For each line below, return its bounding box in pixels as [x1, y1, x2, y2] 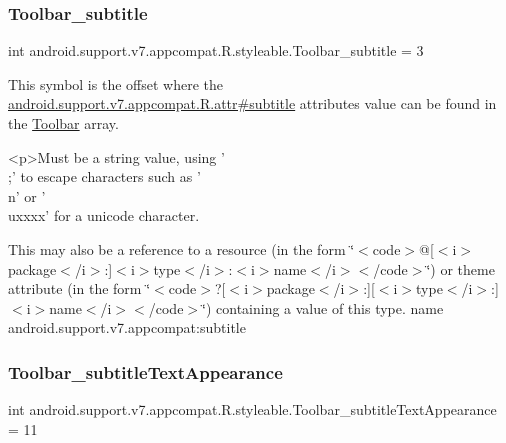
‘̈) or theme [426, 258, 495, 279]
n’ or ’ [8, 185, 46, 206]
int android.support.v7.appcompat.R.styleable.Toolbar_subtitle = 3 [8, 40, 424, 61]
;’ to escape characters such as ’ [8, 166, 201, 187]
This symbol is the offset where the [8, 73, 223, 94]
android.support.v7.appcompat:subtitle [8, 317, 246, 338]
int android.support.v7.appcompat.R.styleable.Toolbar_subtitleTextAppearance [8, 399, 497, 420]
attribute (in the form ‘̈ [8, 278, 151, 299]
